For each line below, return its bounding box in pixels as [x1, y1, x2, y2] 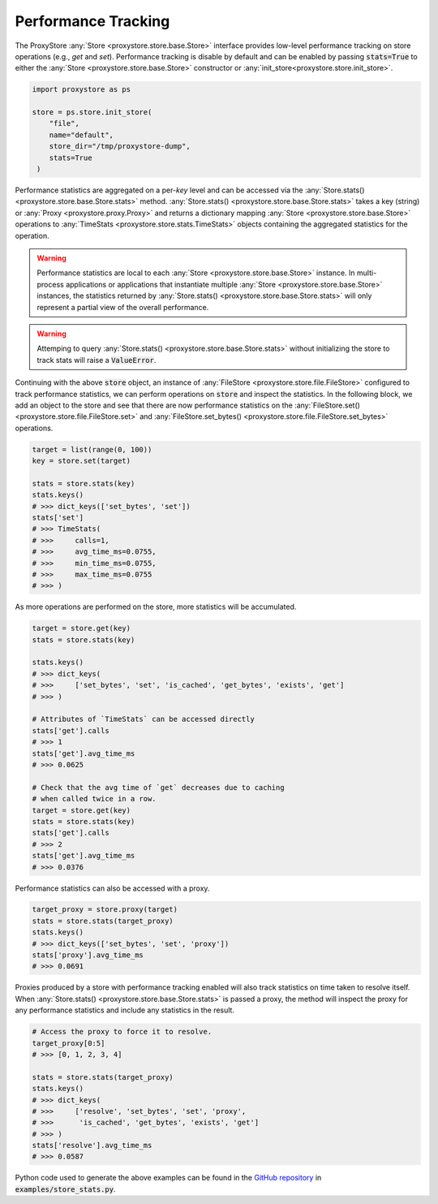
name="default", [49, 130, 114, 140]
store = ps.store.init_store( [32, 108, 152, 117]
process [36, 279, 64, 289]
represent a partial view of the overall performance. [36, 302, 209, 312]
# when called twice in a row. [32, 794, 157, 804]
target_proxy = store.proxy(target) [32, 905, 178, 914]
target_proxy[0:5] [32, 1038, 105, 1047]
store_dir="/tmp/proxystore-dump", [49, 142, 191, 151]
